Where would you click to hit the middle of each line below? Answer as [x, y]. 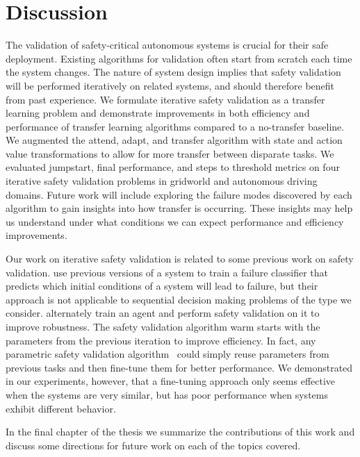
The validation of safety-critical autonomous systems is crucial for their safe [167, 45]
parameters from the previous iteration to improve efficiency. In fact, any [161, 340]
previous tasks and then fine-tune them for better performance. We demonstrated [179, 367]
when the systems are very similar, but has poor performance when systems [167, 394]
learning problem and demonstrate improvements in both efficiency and [158, 113]
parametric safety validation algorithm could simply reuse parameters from [167, 354]
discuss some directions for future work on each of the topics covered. [153, 445]
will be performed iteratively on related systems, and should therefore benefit [170, 85]
